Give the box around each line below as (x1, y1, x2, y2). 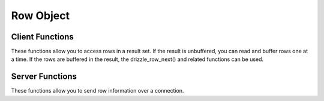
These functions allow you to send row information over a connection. (11, 87, 184, 94)
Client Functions (11, 32, 74, 42)
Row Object (11, 9, 70, 22)
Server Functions (11, 72, 77, 82)
